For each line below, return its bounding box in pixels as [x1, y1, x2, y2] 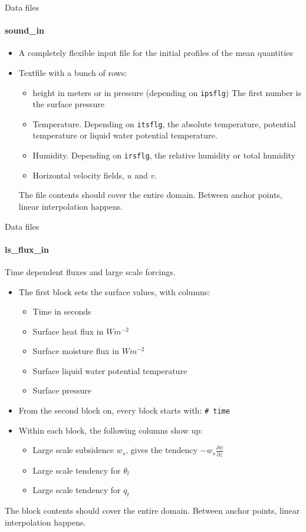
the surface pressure [32, 98, 104, 110]
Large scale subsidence [32, 444, 114, 456]
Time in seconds [32, 305, 91, 318]
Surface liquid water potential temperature [32, 364, 187, 376]
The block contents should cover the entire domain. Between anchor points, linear [5, 504, 300, 517]
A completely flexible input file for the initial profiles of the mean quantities [18, 47, 293, 59]
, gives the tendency [126, 444, 198, 456]
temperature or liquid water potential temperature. [32, 129, 218, 141]
